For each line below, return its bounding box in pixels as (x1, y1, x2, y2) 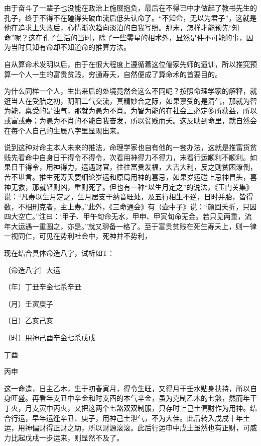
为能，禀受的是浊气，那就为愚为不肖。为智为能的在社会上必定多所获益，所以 (4, 105, 257, 116)
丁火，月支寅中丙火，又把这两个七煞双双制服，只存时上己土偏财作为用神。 (4, 403, 250, 413)
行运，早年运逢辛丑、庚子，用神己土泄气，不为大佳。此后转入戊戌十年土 (11, 412, 250, 423)
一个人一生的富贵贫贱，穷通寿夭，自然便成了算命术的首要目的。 (11, 68, 222, 79)
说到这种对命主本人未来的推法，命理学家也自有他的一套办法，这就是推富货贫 (4, 142, 257, 153)
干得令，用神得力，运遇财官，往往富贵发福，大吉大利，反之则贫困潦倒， (18, 162, 257, 172)
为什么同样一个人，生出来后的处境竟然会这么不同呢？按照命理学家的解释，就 (4, 86, 257, 96)
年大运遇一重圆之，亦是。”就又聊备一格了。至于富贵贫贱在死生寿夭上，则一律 (4, 220, 257, 231)
